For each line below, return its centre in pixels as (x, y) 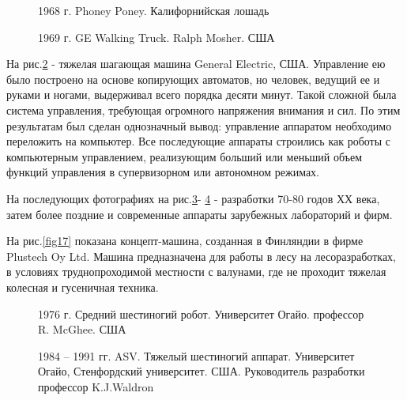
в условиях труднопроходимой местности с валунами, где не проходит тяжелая (196, 272)
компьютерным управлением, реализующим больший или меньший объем (185, 156)
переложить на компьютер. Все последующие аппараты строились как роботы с (198, 141)
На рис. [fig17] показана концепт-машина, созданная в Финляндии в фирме (185, 241)
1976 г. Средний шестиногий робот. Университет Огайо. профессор (201, 313)
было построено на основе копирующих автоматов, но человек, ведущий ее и (193, 79)
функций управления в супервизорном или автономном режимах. (163, 172)
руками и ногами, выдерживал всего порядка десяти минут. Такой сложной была (202, 94)
